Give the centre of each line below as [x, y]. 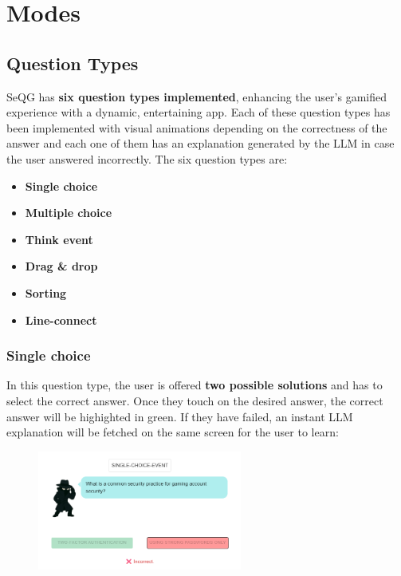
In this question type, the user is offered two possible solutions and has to [195, 385]
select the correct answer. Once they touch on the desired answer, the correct [195, 400]
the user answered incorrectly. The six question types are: [147, 158]
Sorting [46, 292]
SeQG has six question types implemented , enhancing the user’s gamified [197, 96]
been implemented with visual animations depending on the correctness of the [197, 127]
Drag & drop [61, 266]
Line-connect [61, 320]
